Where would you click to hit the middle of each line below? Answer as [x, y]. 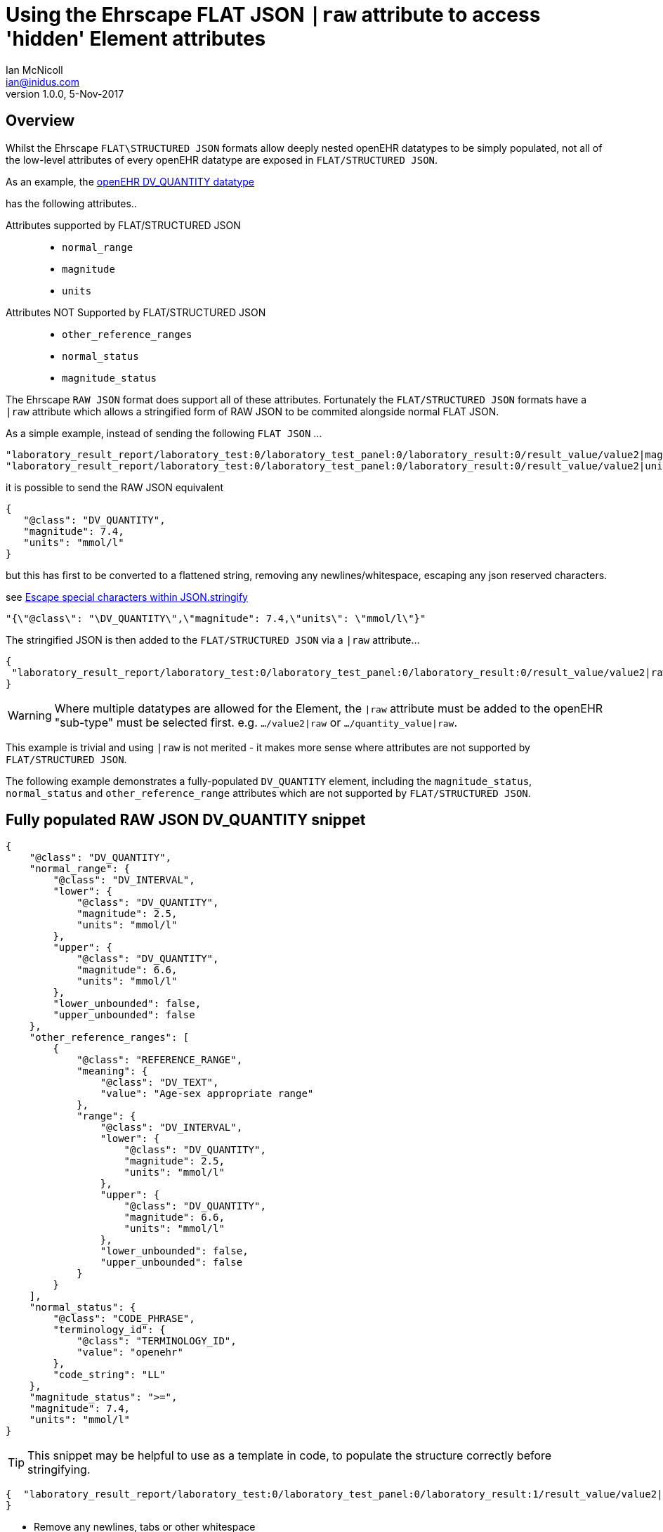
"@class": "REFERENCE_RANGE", [160, 1060]
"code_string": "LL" [109, 1375]
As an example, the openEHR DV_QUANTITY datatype [130, 181]
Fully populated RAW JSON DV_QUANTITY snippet [186, 820]
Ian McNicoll [34, 70]
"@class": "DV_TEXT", [159, 1083]
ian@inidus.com [43, 82]
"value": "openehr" [130, 1352]
